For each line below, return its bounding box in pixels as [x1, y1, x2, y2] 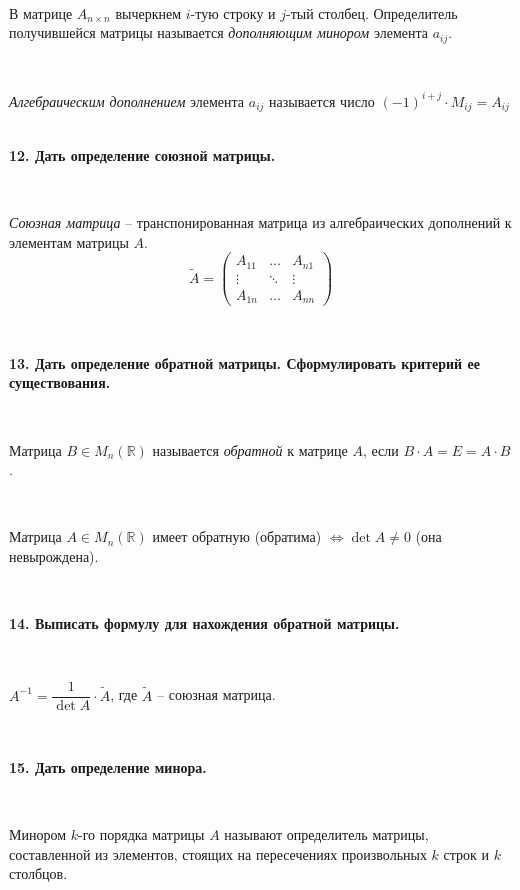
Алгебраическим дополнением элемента [9, 90, 245, 111]
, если [362, 439, 399, 460]
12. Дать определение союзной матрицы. [9, 144, 276, 165]
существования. [9, 372, 111, 393]
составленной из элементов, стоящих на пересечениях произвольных [9, 843, 427, 864]
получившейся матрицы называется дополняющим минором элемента [9, 22, 428, 43]
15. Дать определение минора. [9, 757, 207, 777]
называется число [269, 90, 375, 111]
